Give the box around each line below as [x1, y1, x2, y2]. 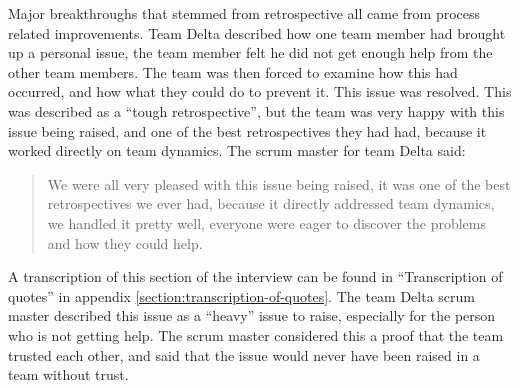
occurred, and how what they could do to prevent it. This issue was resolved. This [8, 81, 512, 102]
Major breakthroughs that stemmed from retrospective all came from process [8, 3, 481, 23]
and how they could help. [47, 232, 203, 253]
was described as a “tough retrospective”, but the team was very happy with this [8, 100, 505, 121]
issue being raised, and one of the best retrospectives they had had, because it [8, 120, 487, 141]
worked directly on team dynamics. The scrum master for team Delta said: [8, 140, 466, 161]
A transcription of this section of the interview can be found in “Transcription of [8, 266, 503, 287]
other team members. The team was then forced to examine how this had [8, 61, 458, 82]
